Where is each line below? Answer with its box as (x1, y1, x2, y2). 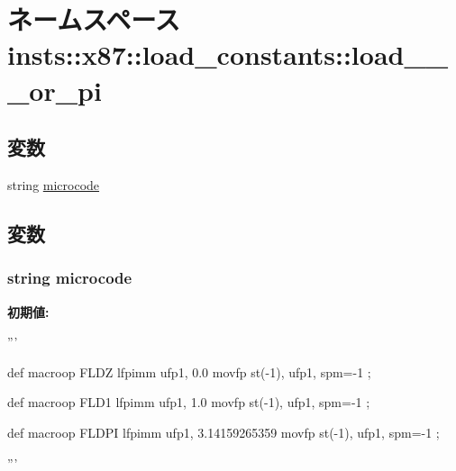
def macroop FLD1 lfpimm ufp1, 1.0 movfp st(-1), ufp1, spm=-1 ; (7, 393, 370, 412)
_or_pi (7, 71, 102, 108)
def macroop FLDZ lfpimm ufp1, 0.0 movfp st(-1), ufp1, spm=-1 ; (7, 362, 371, 381)
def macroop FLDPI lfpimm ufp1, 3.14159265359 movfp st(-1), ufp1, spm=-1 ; (7, 422, 440, 441)
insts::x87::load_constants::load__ (7, 36, 449, 73)
